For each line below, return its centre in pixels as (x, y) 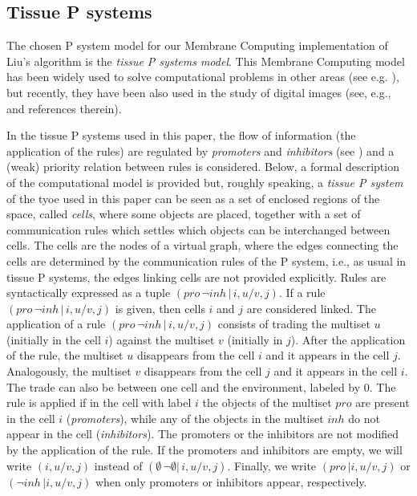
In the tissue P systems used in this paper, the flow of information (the (181, 135)
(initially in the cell (54, 339)
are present (383, 402)
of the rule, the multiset (65, 355)
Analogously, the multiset (69, 371)
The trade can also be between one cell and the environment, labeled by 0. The (201, 386)
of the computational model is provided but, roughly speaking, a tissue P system (205, 182)
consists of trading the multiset (294, 324)
